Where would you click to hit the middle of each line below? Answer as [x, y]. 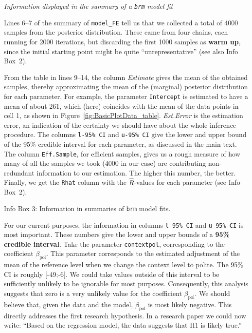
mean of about [26, 106]
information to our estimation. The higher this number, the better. [136, 172]
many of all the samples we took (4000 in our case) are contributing [105, 163]
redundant [19, 172]
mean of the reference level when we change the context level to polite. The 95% [124, 264]
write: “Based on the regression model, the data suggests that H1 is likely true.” [123, 325]
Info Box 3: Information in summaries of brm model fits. [87, 208]
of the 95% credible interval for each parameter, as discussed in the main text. [120, 144]
